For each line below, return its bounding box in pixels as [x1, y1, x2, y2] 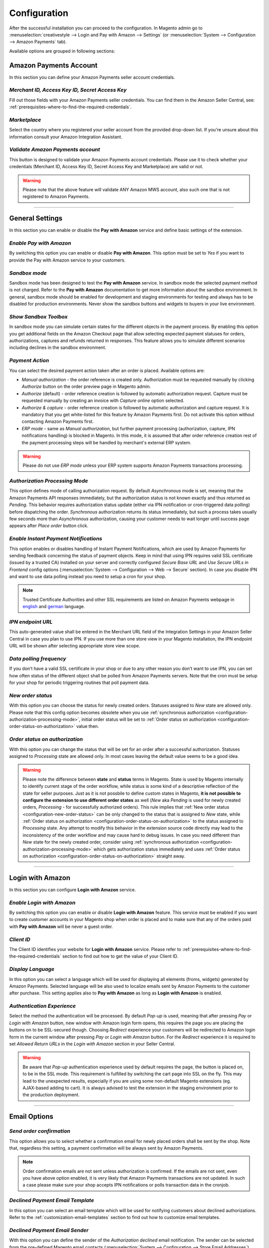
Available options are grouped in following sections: [9, 48, 116, 54]
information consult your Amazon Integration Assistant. [9, 134, 123, 140]
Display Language [9, 966, 55, 973]
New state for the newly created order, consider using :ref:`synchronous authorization [22, 839, 199, 845]
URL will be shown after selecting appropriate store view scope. [9, 643, 140, 649]
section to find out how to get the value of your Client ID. [62, 953, 179, 959]
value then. [76, 723, 99, 729]
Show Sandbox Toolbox [9, 313, 68, 320]
